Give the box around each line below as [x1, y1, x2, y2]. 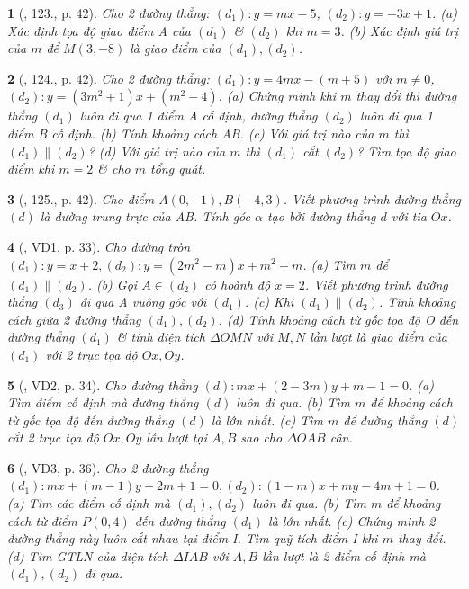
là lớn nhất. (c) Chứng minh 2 [268, 511, 436, 530]
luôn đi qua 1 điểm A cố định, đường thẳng [79, 106, 318, 125]
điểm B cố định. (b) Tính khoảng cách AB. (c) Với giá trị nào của [7, 123, 374, 142]
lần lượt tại [146, 428, 207, 447]
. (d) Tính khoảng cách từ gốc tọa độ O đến [218, 309, 459, 328]
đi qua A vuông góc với [79, 292, 207, 311]
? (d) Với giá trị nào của [87, 141, 226, 160]
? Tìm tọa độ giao [356, 141, 456, 160]
